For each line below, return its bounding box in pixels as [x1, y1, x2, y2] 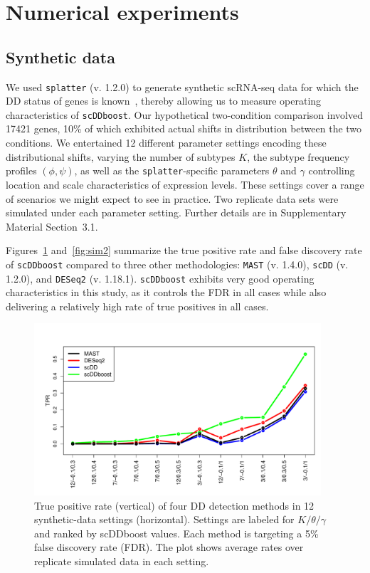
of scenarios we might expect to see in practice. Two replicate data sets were [6, 191, 339, 206]
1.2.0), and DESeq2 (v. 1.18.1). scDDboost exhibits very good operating [6, 270, 314, 285]
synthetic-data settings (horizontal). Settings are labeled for [34, 512, 295, 527]
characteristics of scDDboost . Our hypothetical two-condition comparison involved [6, 107, 363, 122]
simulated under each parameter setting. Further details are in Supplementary [6, 205, 347, 220]
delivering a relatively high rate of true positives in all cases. [6, 298, 269, 313]
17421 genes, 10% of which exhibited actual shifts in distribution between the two [6, 121, 362, 136]
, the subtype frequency [247, 149, 350, 164]
